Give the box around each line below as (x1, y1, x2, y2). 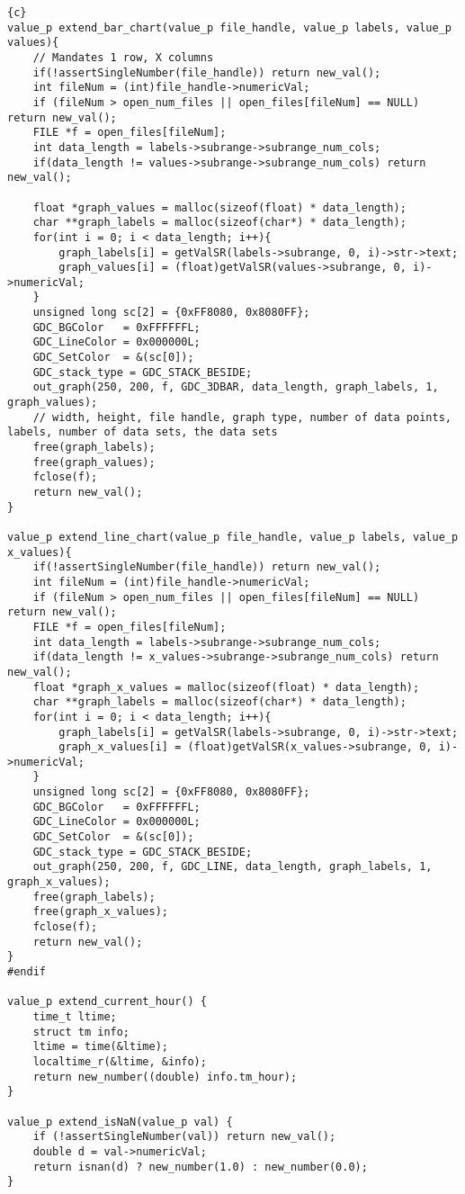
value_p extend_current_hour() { (7, 995, 207, 1009)
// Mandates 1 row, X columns (32, 50, 214, 64)
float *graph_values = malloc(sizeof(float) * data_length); (32, 201, 407, 214)
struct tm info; (32, 1025, 130, 1038)
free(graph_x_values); (32, 905, 168, 919)
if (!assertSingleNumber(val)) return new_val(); (32, 1130, 336, 1144)
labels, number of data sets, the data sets (7, 426, 278, 439)
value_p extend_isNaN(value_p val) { (7, 1115, 233, 1128)
